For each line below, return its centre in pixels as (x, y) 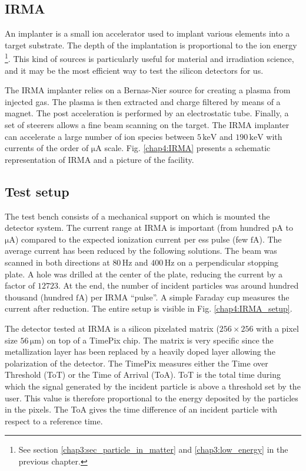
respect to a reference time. (54, 421)
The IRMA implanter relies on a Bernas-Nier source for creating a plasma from (148, 90)
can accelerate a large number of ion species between (100, 136)
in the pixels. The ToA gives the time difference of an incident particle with (141, 409)
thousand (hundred (39, 297)
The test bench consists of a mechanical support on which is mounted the (137, 216)
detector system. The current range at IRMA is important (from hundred (137, 228)
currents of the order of (47, 148)
